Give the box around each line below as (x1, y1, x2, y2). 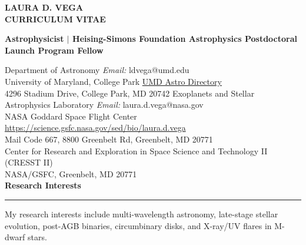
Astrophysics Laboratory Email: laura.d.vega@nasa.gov (5, 98, 204, 111)
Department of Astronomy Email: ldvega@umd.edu (5, 64, 189, 76)
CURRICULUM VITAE (5, 12, 106, 25)
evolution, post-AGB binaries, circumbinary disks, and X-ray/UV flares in (5, 219, 272, 231)
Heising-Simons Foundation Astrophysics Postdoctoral (72, 32, 298, 45)
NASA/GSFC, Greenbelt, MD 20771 (5, 167, 137, 180)
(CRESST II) (5, 156, 53, 168)
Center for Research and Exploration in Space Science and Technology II (5, 144, 268, 157)
